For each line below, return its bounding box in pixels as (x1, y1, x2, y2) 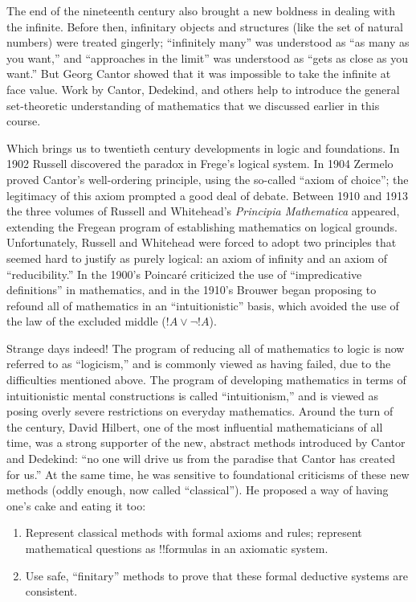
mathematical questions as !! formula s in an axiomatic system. (25, 540, 328, 556)
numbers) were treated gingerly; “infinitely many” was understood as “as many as (6, 34, 410, 51)
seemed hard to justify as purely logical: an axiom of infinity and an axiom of (6, 249, 388, 266)
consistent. (25, 583, 78, 600)
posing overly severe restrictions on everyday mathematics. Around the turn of (6, 403, 394, 420)
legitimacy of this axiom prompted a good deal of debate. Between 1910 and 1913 (6, 186, 409, 203)
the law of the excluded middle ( (6, 313, 166, 330)
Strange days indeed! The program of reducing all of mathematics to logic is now (6, 339, 405, 356)
